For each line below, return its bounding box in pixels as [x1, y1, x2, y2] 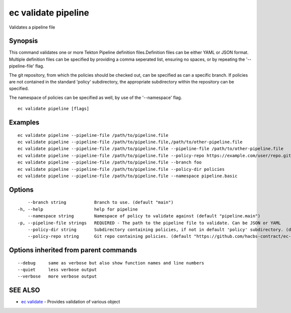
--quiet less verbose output [17, 267, 97, 273]
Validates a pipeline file [9, 24, 55, 30]
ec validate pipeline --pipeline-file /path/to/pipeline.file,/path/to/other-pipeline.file [17, 139, 242, 145]
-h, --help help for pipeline [17, 206, 138, 212]
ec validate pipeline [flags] [17, 106, 90, 112]
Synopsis [9, 37, 38, 45]
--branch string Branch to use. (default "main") [27, 199, 174, 205]
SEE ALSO [9, 286, 40, 295]
